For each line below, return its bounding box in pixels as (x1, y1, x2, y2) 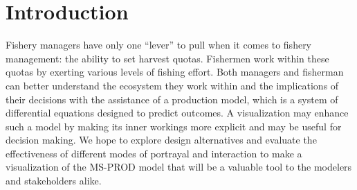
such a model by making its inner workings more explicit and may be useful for (6, 119, 342, 133)
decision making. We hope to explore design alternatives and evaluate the (6, 132, 317, 147)
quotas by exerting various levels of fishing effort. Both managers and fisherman (6, 64, 344, 79)
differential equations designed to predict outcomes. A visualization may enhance (6, 105, 349, 120)
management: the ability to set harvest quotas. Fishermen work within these (6, 51, 329, 65)
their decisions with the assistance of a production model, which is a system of (6, 92, 338, 106)
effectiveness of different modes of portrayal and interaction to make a (6, 146, 302, 160)
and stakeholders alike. (6, 173, 102, 188)
